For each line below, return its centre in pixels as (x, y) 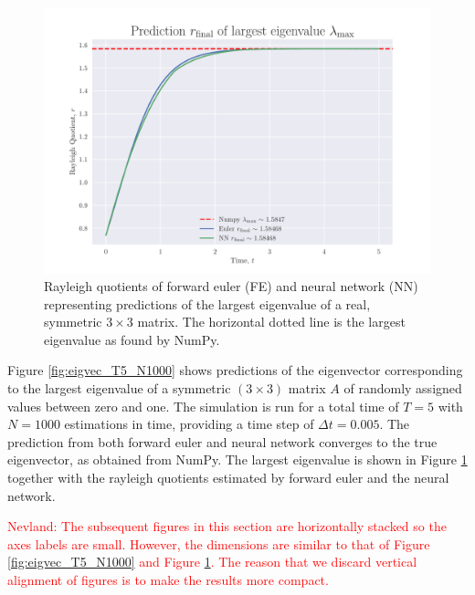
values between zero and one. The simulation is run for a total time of (203, 406)
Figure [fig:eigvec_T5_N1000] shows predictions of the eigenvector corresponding (235, 370)
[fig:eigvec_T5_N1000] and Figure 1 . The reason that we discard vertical (212, 562)
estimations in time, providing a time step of (189, 424)
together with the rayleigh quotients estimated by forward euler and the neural (228, 478)
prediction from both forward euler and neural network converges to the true (222, 441)
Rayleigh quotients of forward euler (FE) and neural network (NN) (231, 286)
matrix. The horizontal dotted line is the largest (271, 322)
